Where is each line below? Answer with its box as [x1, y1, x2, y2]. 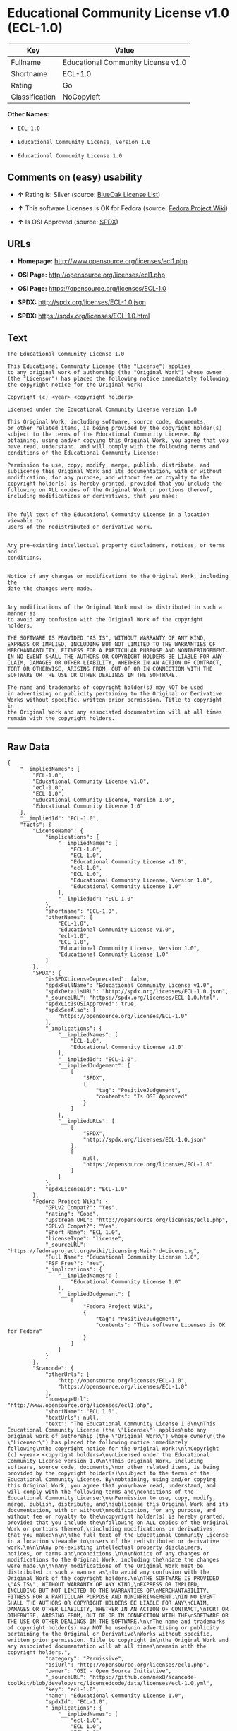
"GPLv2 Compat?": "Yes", [44, 1204, 119, 1211]
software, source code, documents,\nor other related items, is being [7, 1463, 219, 1471]
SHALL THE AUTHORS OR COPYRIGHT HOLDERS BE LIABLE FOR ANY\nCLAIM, [7, 1600, 210, 1607]
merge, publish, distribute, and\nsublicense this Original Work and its [7, 1501, 229, 1508]
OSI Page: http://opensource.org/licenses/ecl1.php [17, 270, 166, 279]
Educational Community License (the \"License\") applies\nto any [7, 1427, 207, 1434]
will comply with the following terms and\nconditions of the [7, 1488, 194, 1496]
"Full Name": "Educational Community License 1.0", [44, 1254, 200, 1261]
